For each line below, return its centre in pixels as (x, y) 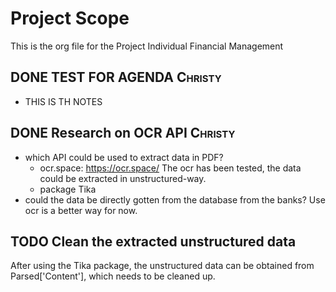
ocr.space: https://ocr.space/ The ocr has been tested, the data (170, 168)
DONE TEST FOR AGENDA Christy (116, 77)
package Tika (68, 189)
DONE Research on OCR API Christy (123, 133)
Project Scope (70, 18)
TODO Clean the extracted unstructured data (153, 241)
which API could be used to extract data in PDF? (124, 157)
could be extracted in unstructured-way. (123, 178)
